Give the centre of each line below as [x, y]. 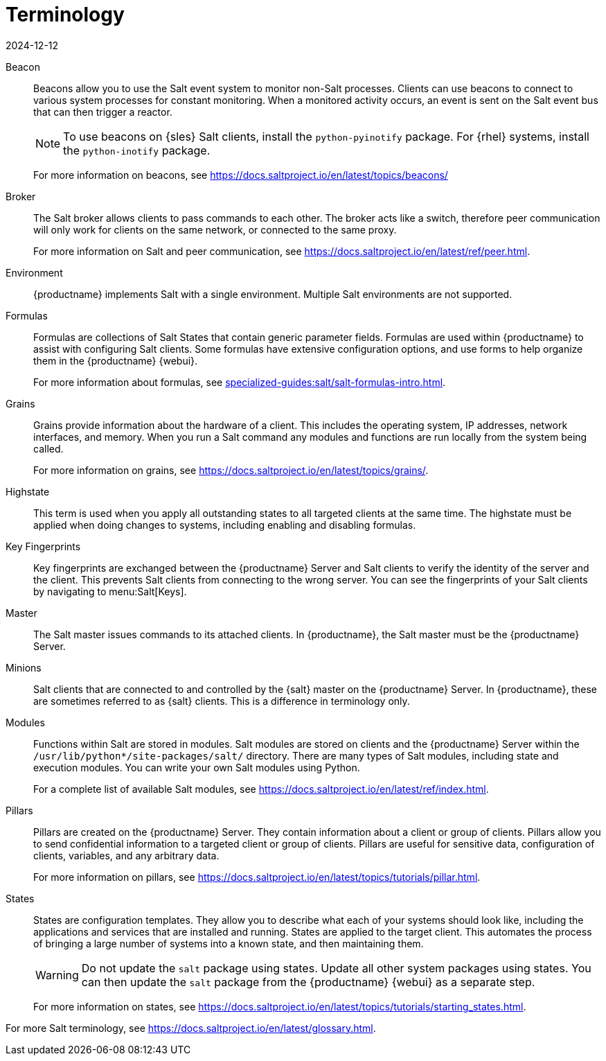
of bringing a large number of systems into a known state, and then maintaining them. [229, 943]
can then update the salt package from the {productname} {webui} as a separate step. [308, 982]
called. [48, 448]
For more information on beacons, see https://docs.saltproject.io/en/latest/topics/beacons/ [241, 175]
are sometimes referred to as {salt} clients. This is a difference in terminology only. [222, 701]
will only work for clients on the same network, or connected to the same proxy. [215, 229]
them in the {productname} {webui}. [116, 360]
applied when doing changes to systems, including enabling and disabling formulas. [225, 525]
